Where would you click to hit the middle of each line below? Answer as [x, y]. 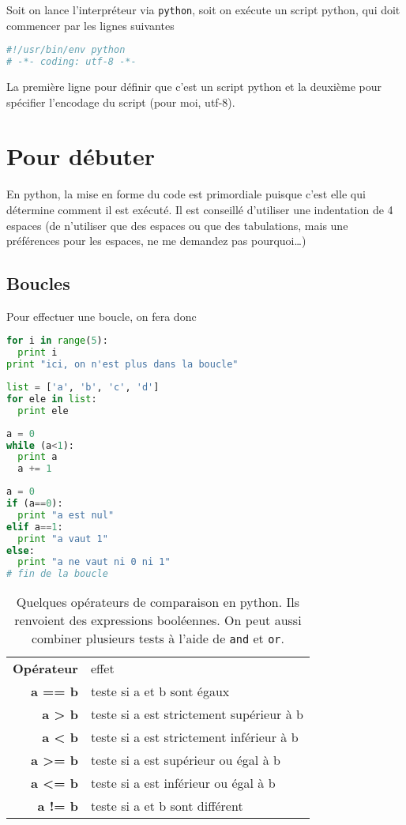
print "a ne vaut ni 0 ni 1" [94, 562]
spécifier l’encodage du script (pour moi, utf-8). [121, 102]
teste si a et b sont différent [167, 806]
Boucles [38, 283]
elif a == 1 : [35, 527]
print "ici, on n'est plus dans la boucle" [122, 365]
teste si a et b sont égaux [160, 691]
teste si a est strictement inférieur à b [194, 737]
